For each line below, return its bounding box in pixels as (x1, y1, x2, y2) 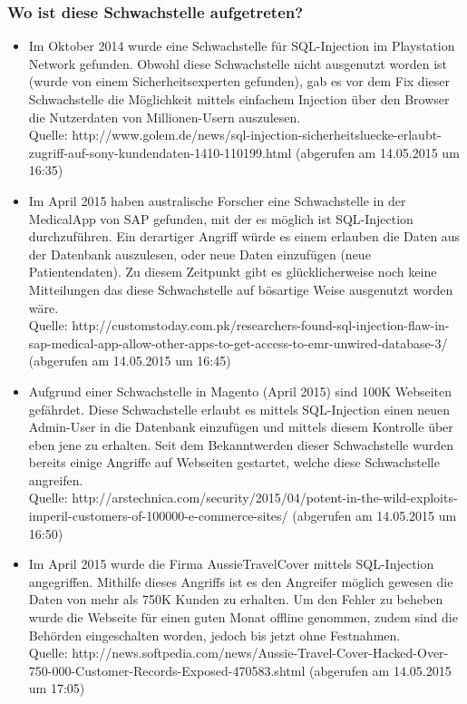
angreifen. (28, 470, 83, 489)
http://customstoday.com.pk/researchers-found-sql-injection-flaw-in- (72, 316, 450, 335)
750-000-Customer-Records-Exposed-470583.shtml (28, 660, 306, 680)
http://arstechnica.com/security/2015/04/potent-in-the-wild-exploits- (72, 488, 458, 507)
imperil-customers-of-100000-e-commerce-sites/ (28, 506, 288, 525)
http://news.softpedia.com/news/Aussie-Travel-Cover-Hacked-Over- (72, 643, 449, 662)
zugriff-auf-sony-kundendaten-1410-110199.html (28, 142, 292, 161)
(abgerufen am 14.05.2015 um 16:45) (28, 351, 231, 370)
